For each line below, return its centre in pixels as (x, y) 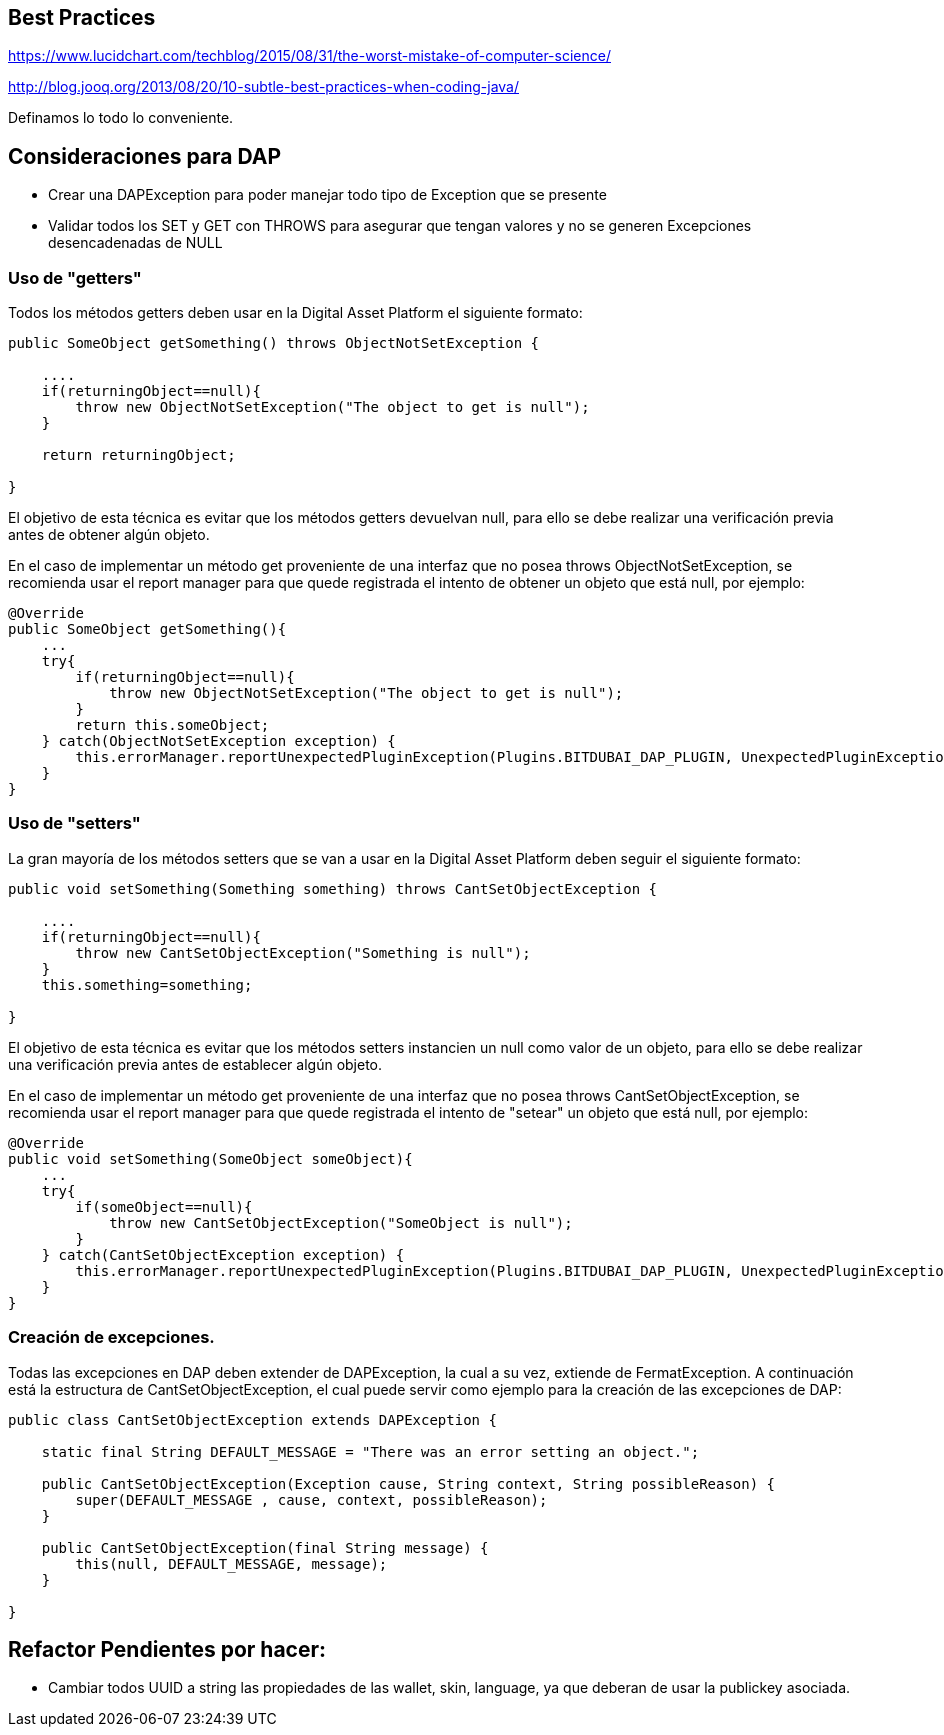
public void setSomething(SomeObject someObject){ (210, 1158)
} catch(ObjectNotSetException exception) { (218, 741)
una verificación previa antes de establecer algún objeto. (195, 1064)
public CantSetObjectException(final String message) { (265, 1547)
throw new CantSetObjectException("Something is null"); (303, 952)
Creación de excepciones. (111, 1337)
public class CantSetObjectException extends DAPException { (252, 1419)
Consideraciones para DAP (145, 156)
